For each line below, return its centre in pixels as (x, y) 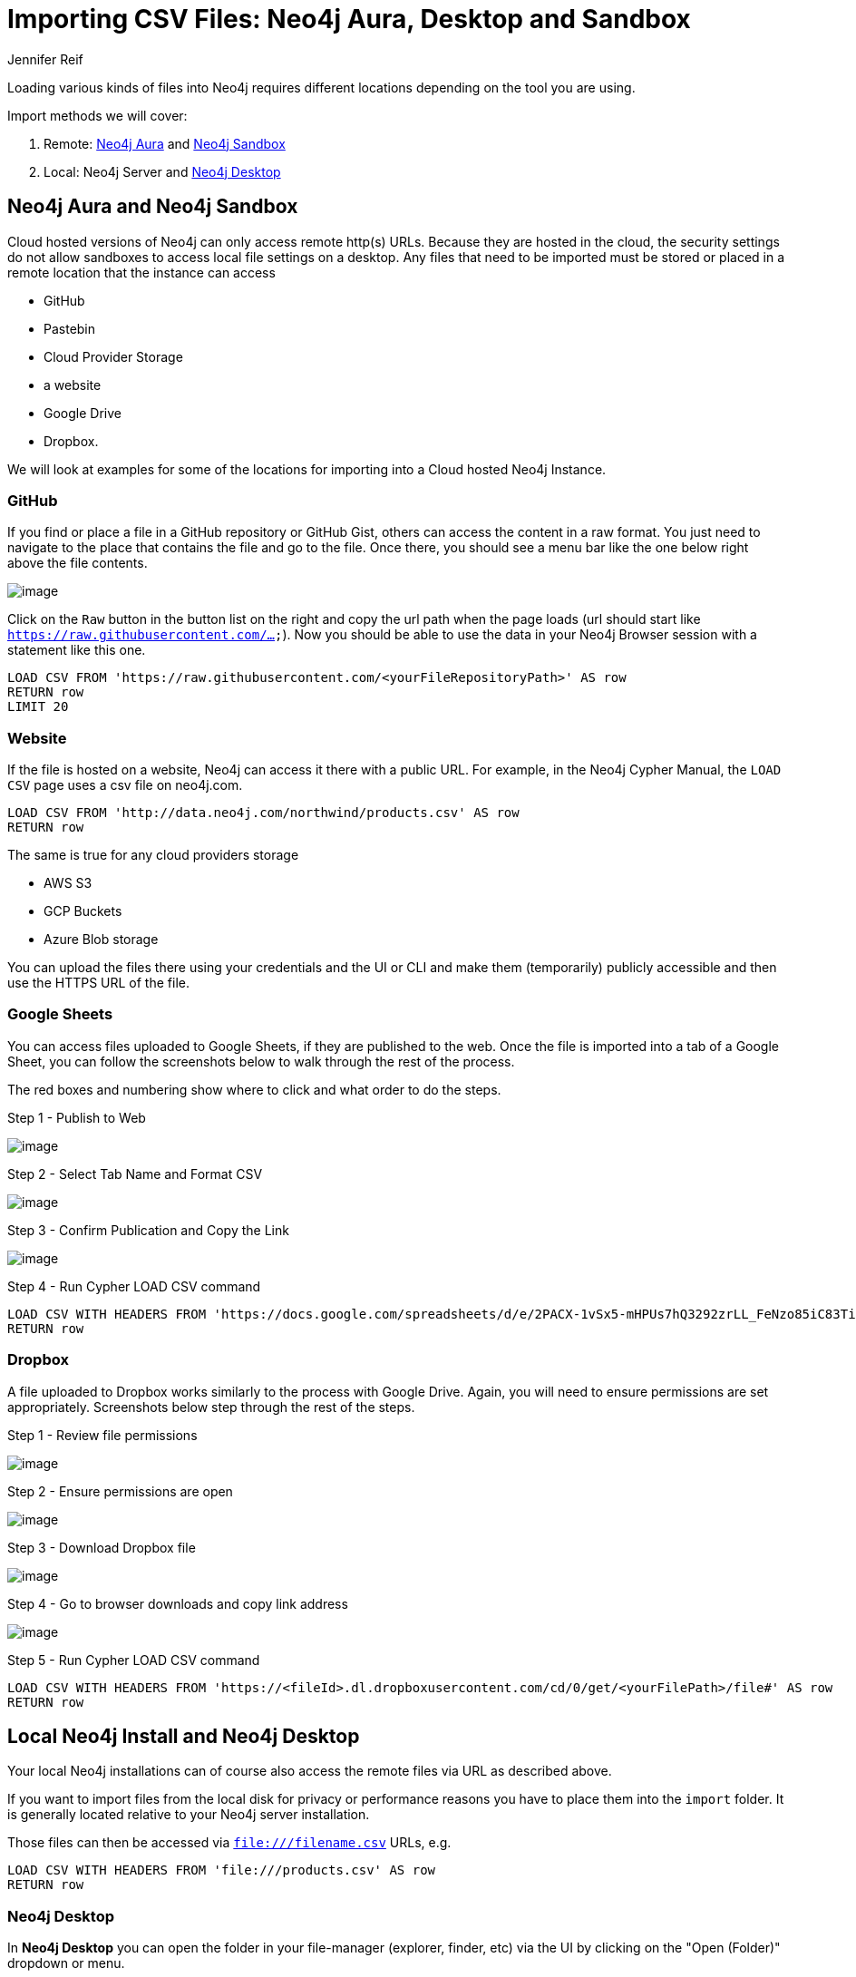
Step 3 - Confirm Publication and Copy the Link (148, 1230)
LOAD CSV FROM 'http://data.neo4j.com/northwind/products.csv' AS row (263, 813)
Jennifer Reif (45, 59)
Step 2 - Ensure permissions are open (120, 1491)
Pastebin (70, 328)
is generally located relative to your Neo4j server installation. (189, 1815)
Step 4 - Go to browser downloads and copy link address (178, 1603)
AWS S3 (68, 883)
